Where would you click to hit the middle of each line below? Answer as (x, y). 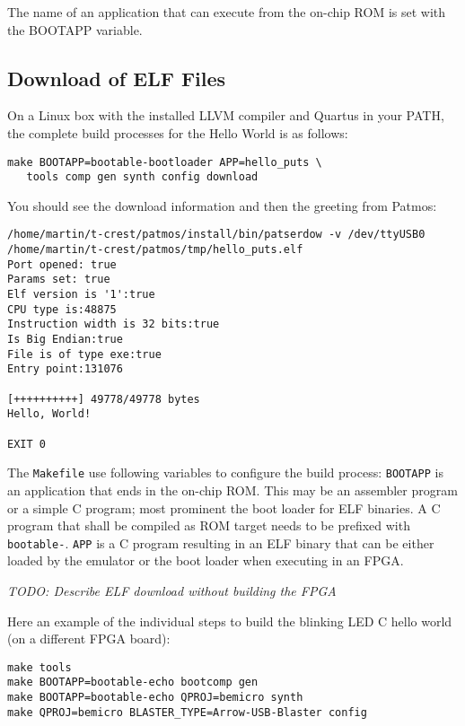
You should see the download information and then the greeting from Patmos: (222, 205)
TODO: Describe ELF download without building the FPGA (172, 591)
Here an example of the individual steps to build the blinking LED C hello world (230, 621)
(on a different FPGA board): (89, 639)
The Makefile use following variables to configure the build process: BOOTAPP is (225, 472)
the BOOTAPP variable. (75, 29)
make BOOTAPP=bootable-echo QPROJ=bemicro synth (155, 698)
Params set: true (59, 280)
